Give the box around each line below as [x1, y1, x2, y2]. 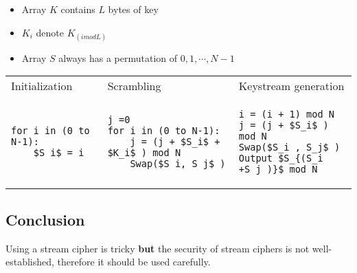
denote [36, 25, 64, 39]
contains [60, 2, 95, 16]
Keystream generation [238, 78, 345, 94]
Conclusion [5, 208, 85, 230]
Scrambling [107, 78, 161, 94]
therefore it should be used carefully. [57, 254, 211, 269]
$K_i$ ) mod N [107, 147, 181, 159]
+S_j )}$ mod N [238, 164, 318, 175]
